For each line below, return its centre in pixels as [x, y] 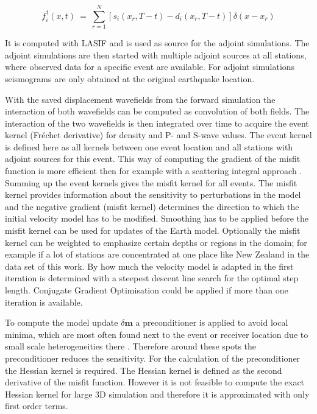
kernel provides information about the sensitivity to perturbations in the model [153, 195]
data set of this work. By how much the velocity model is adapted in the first [149, 266]
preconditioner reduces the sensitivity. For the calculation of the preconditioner [153, 358]
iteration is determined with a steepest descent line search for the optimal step [152, 278]
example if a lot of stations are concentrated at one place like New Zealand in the [157, 254]
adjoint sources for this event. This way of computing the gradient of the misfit [153, 159]
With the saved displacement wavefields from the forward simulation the [140, 99]
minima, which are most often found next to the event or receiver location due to [157, 334]
